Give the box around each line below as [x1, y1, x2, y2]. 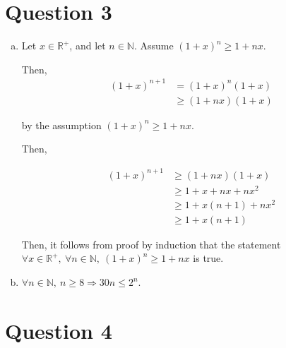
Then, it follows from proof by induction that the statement [21, 236, 281, 251]
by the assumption [21, 117, 102, 132]
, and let [69, 38, 106, 53]
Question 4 [5, 316, 112, 344]
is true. [193, 251, 224, 265]
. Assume [133, 38, 174, 53]
